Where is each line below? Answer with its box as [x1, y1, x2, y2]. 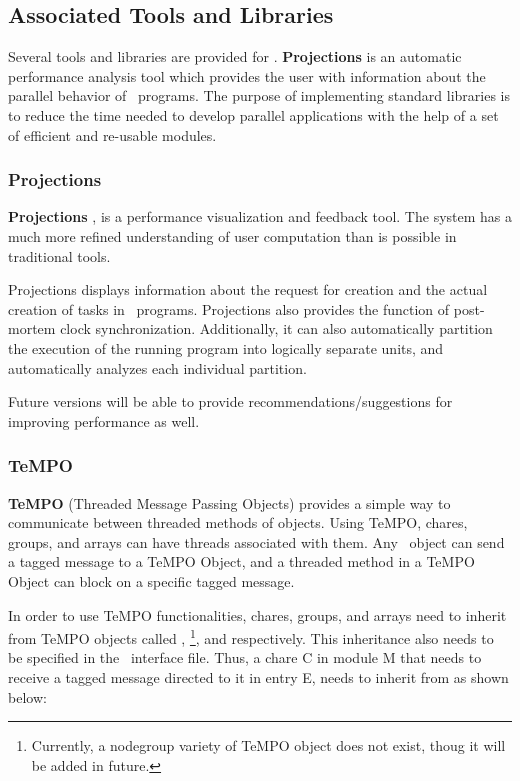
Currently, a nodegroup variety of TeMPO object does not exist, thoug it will [31, 735, 506, 756]
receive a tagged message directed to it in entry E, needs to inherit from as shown [8, 666, 509, 687]
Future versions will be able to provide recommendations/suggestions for [8, 391, 453, 412]
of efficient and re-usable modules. [8, 124, 217, 145]
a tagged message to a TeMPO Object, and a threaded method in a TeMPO [8, 551, 475, 572]
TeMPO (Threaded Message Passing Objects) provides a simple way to [8, 492, 451, 513]
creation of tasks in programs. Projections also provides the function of [8, 298, 450, 319]
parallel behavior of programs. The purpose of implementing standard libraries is [8, 85, 511, 106]
